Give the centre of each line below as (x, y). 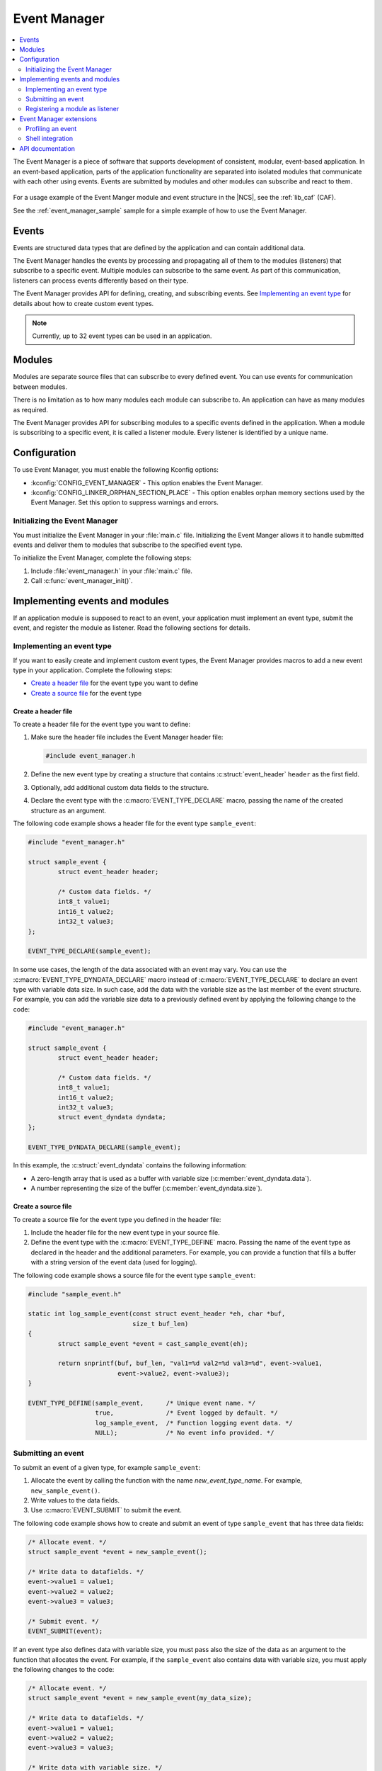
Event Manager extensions (58, 119)
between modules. (40, 387)
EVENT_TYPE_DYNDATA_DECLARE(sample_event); (105, 1147)
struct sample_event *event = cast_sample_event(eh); (153, 1343)
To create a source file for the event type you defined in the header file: (117, 1219)
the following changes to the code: (64, 1670)
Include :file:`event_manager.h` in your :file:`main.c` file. (111, 571)
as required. (31, 409)
